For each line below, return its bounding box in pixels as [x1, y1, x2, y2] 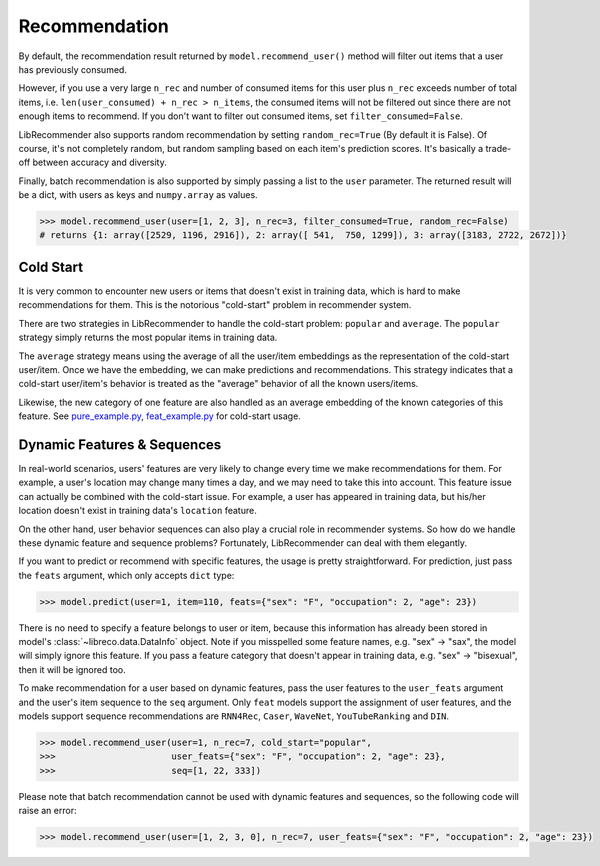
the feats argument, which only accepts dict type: [18, 569, 235, 581]
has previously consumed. [18, 63, 127, 75]
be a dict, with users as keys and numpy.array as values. [18, 189, 259, 201]
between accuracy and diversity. [32, 156, 167, 169]
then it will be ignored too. [18, 663, 126, 675]
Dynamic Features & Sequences [18, 436, 222, 453]
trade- [485, 142, 512, 154]
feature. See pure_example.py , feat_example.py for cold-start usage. [18, 410, 302, 422]
